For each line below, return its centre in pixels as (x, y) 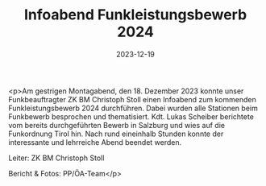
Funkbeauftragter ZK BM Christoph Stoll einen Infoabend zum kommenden (132, 99)
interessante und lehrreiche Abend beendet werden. (95, 142)
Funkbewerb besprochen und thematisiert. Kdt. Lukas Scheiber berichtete (131, 116)
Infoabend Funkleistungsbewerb (135, 15)
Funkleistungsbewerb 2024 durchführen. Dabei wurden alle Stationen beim (133, 108)
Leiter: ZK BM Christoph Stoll (56, 158)
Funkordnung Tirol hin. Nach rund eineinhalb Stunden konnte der (116, 134)
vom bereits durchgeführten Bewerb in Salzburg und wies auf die (117, 125)
